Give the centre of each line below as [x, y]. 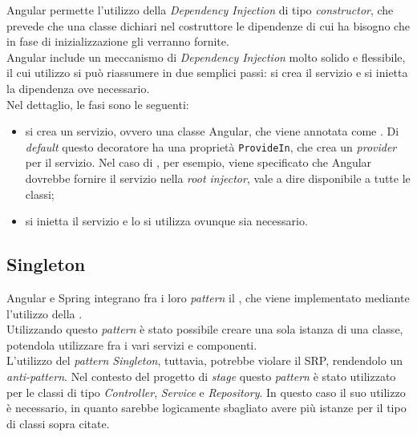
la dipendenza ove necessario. [78, 88]
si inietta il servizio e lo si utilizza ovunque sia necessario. [166, 221]
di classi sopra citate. [58, 423]
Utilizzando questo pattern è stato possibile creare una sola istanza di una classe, [205, 329]
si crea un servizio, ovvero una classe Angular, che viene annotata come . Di [212, 131]
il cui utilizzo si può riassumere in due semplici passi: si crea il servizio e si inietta [207, 73]
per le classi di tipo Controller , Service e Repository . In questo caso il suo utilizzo [206, 392]
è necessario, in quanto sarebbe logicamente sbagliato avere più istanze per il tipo [206, 408]
